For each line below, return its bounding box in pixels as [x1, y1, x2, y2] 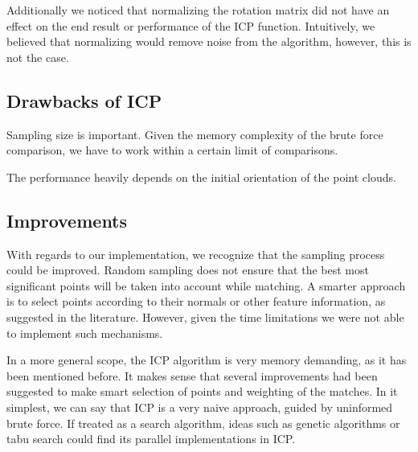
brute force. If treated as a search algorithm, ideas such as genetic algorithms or [6, 414, 400, 431]
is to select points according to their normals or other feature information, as [6, 293, 386, 310]
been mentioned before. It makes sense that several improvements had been [6, 367, 378, 384]
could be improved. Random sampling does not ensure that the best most [6, 261, 369, 278]
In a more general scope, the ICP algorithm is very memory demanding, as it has [6, 351, 407, 368]
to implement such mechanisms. [6, 324, 163, 341]
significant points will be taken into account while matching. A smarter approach [6, 277, 406, 294]
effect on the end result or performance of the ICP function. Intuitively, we [6, 17, 375, 34]
